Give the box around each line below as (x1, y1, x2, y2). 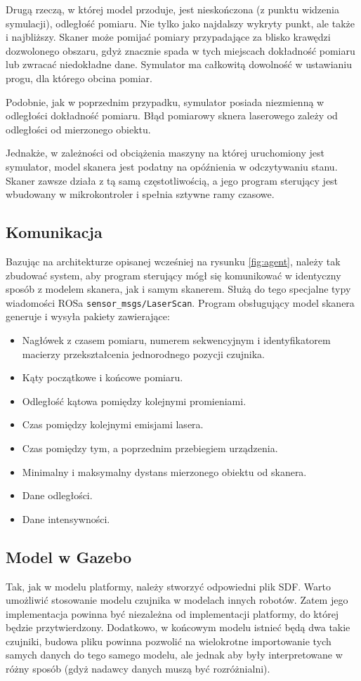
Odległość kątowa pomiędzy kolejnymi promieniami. (22, 393, 247, 408)
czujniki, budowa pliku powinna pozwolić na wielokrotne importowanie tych (6, 633, 332, 648)
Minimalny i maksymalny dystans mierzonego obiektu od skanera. (22, 464, 307, 479)
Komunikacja (6, 221, 103, 243)
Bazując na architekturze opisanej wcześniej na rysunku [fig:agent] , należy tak (6, 253, 341, 268)
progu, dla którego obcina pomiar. (6, 70, 152, 85)
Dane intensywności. (22, 511, 110, 526)
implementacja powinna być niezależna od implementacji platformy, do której (6, 606, 339, 621)
